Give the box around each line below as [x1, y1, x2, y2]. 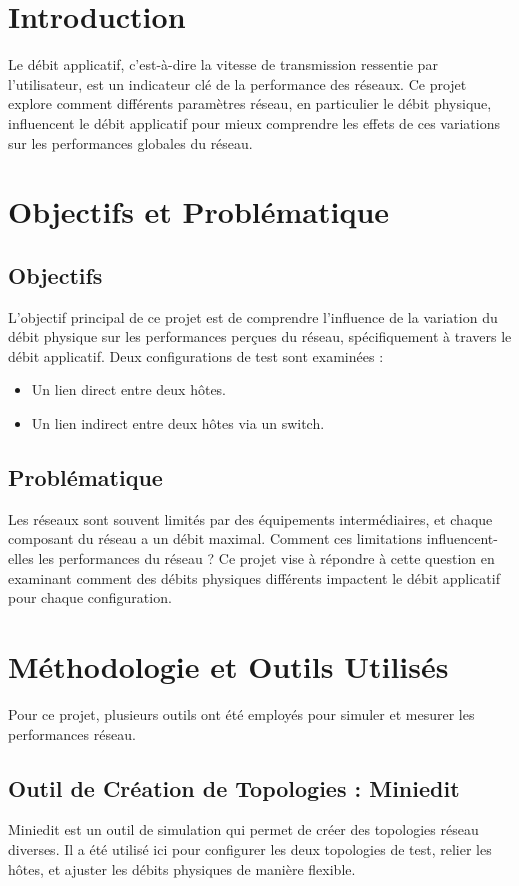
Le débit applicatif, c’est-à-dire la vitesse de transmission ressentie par [8, 54, 438, 75]
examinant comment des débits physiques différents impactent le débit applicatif [8, 567, 500, 588]
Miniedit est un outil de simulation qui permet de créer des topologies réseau [8, 819, 479, 840]
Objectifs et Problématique [8, 191, 390, 232]
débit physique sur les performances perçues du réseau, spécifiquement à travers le [8, 326, 512, 347]
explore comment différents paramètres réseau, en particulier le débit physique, [8, 93, 492, 114]
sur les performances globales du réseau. [8, 132, 253, 153]
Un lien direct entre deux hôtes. [31, 379, 227, 400]
